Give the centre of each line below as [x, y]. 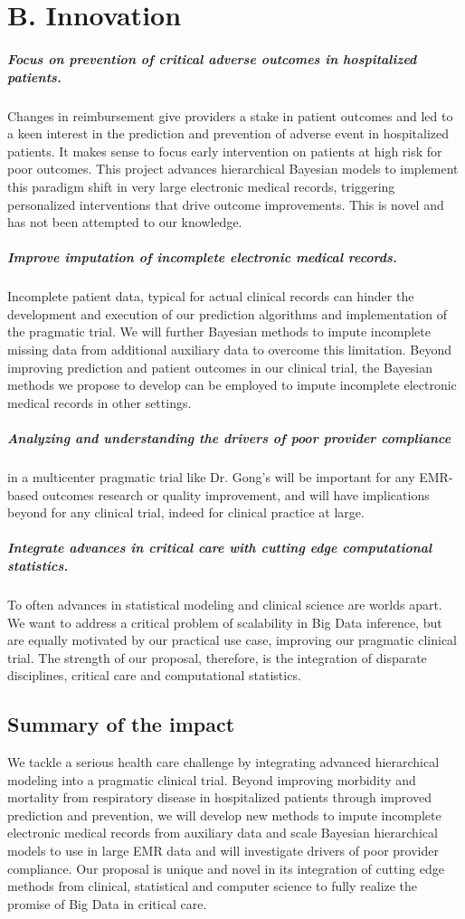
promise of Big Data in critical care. [107, 903]
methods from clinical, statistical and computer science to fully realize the [213, 886]
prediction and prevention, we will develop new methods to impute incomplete [224, 815]
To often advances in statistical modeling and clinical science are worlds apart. [225, 604]
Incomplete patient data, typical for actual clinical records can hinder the [211, 296]
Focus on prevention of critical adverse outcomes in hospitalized [212, 58]
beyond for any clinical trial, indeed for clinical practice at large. [186, 512]
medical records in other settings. [100, 402]
